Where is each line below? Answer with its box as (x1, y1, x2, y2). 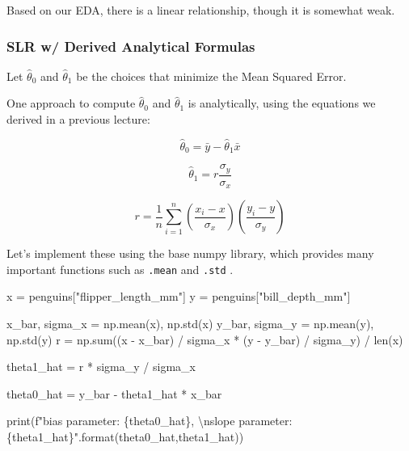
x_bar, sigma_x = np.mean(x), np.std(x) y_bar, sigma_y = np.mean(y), (6, 315, 374, 332)
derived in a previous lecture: (6, 111, 150, 127)
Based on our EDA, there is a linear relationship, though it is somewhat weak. (6, 2, 395, 18)
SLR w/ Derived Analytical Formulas (6, 36, 255, 56)
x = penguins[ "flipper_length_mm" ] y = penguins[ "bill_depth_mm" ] (6, 288, 351, 305)
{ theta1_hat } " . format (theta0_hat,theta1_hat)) (6, 428, 244, 445)
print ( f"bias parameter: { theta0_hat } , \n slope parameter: (6, 412, 293, 429)
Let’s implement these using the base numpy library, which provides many (6, 245, 374, 262)
